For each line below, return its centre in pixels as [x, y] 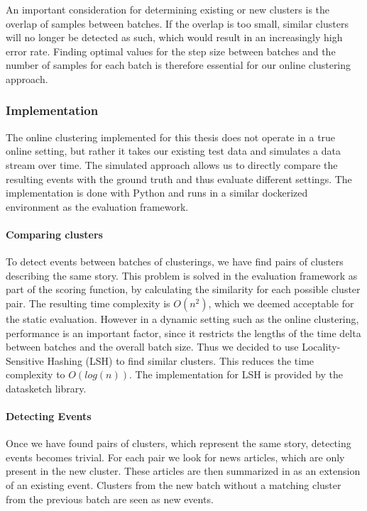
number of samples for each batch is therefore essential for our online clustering [179, 65]
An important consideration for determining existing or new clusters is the [168, 9]
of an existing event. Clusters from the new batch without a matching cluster [174, 485]
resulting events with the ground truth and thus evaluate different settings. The [179, 178]
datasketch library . [46, 388]
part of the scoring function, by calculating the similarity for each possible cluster [183, 289]
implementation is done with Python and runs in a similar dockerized [157, 193]
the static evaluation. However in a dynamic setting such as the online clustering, [182, 318]
